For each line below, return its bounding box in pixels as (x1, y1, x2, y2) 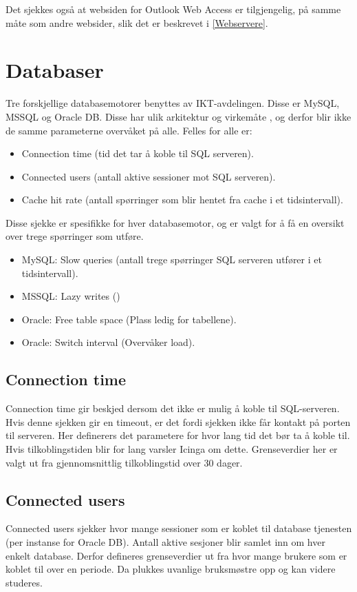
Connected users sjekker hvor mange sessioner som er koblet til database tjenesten (6, 521, 352, 535)
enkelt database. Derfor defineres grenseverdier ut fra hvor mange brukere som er (6, 548, 347, 562)
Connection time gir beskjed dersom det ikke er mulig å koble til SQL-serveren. (6, 401, 340, 416)
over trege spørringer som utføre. (6, 229, 144, 243)
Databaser (6, 56, 104, 84)
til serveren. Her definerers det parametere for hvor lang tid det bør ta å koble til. (6, 428, 350, 442)
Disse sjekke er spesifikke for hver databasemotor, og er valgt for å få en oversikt (6, 215, 345, 229)
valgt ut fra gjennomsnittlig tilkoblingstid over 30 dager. (6, 455, 243, 469)
